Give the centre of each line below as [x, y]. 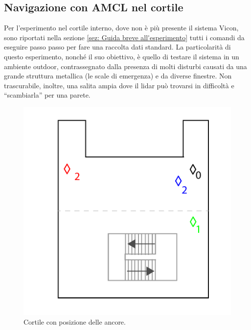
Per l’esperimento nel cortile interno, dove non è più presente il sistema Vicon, [121, 28]
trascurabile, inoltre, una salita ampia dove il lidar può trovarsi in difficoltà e [119, 85]
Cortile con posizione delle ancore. [75, 321]
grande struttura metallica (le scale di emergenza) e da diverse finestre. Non [118, 76]
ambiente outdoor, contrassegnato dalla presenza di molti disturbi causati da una [125, 66]
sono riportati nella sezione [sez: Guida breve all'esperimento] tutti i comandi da [124, 37]
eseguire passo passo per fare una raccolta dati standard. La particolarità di [117, 47]
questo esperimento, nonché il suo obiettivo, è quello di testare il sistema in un [122, 56]
